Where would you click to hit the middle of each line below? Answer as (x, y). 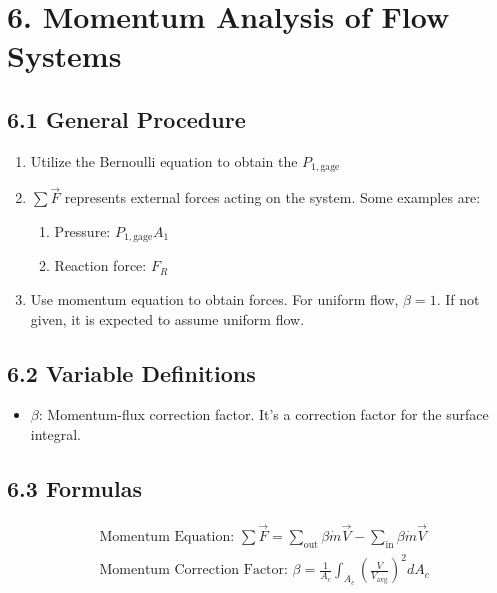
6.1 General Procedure (126, 118)
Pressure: (82, 231)
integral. (56, 434)
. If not (458, 299)
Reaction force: (100, 265)
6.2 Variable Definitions (131, 372)
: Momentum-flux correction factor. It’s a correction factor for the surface (263, 414)
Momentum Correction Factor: (193, 570)
